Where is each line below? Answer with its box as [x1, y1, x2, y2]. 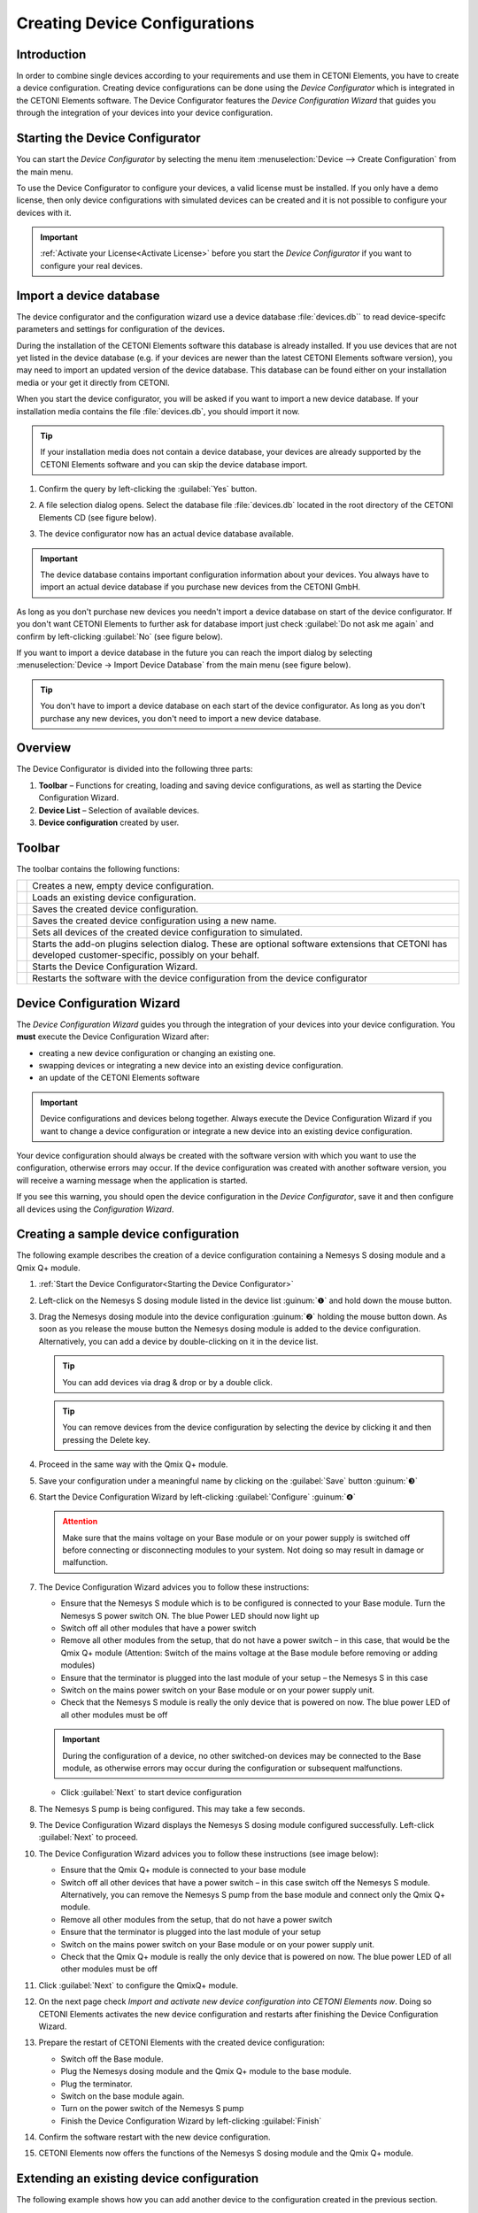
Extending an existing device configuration [16, 2171, 259, 2186]
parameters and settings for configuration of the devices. [16, 324, 226, 335]
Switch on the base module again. [60, 2090, 185, 2101]
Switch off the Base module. [60, 2054, 164, 2064]
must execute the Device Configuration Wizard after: [16, 1031, 210, 1042]
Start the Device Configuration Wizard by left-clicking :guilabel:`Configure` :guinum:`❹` [38, 1492, 356, 1502]
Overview [16, 740, 72, 756]
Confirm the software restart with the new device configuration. [38, 2132, 271, 2142]
